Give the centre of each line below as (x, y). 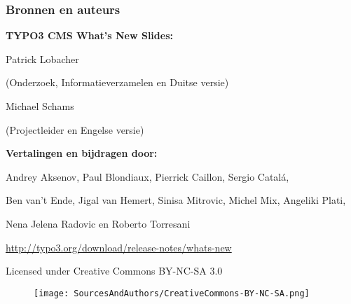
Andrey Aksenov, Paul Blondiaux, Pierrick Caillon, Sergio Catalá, (147, 176)
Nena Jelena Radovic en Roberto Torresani (98, 223)
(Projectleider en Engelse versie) (75, 129)
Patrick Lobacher (42, 58)
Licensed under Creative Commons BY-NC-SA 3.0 (114, 271)
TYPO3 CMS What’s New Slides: (89, 35)
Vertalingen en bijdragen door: (82, 153)
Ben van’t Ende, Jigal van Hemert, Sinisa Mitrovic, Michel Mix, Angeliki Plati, (176, 200)
